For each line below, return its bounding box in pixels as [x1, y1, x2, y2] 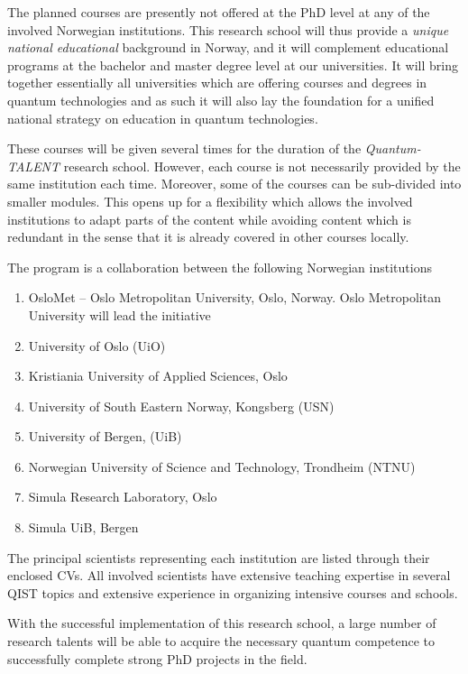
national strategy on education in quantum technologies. [7, 108, 318, 127]
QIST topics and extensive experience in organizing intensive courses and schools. [7, 583, 458, 602]
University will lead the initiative [28, 305, 211, 324]
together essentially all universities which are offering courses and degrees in [7, 73, 427, 92]
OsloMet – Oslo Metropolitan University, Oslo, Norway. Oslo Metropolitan [28, 288, 441, 307]
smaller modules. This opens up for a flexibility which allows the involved [7, 191, 413, 210]
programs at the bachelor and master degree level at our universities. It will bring [7, 55, 458, 74]
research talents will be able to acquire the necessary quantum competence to [7, 632, 436, 651]
